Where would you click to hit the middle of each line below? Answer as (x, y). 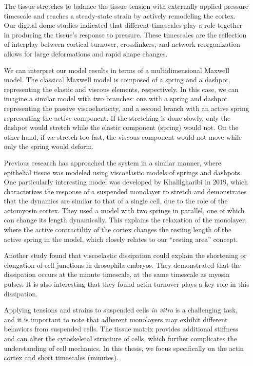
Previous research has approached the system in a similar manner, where (113, 162)
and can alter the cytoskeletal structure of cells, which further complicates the (121, 338)
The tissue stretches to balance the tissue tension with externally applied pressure (126, 6)
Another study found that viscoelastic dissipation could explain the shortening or (125, 255)
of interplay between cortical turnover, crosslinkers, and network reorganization (122, 44)
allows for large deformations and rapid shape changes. (86, 53)
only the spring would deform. (49, 146)
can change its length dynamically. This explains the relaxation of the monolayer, (126, 220)
